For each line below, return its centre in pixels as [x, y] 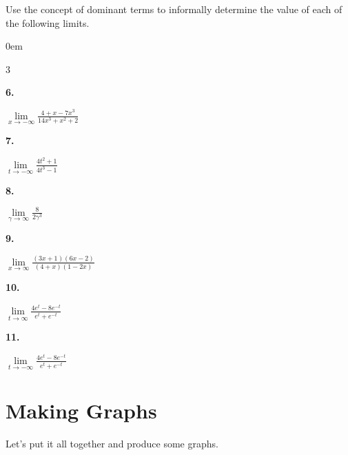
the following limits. [48, 22]
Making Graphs [81, 411]
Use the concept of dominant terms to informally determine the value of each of [174, 9]
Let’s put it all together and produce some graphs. [112, 444]
